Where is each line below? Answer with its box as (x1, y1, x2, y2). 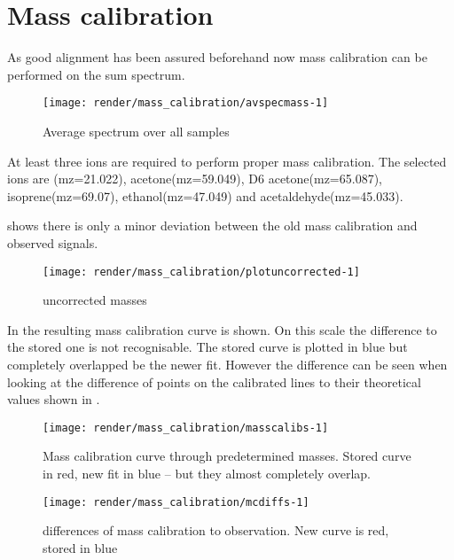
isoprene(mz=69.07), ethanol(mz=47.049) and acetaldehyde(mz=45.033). (7, 186, 403, 205)
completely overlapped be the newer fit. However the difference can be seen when (7, 354, 448, 373)
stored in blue (43, 538, 118, 556)
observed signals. (7, 233, 98, 252)
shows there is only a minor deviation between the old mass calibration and (7, 216, 418, 235)
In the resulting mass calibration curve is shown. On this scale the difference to (7, 320, 437, 338)
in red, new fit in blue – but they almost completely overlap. (43, 464, 371, 482)
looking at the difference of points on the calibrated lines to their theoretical (7, 372, 421, 391)
